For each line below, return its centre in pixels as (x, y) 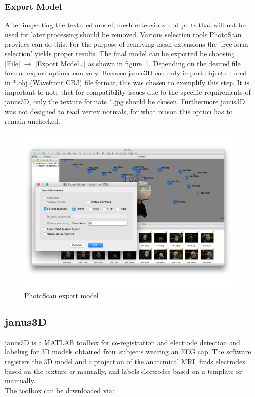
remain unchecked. (33, 121)
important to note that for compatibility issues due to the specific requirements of (128, 92)
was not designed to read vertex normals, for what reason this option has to (119, 111)
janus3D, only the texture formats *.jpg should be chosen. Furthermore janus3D (125, 101)
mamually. (20, 381)
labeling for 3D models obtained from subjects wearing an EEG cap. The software (128, 352)
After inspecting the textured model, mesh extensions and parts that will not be (125, 25)
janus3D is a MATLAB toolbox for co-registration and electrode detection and (123, 342)
